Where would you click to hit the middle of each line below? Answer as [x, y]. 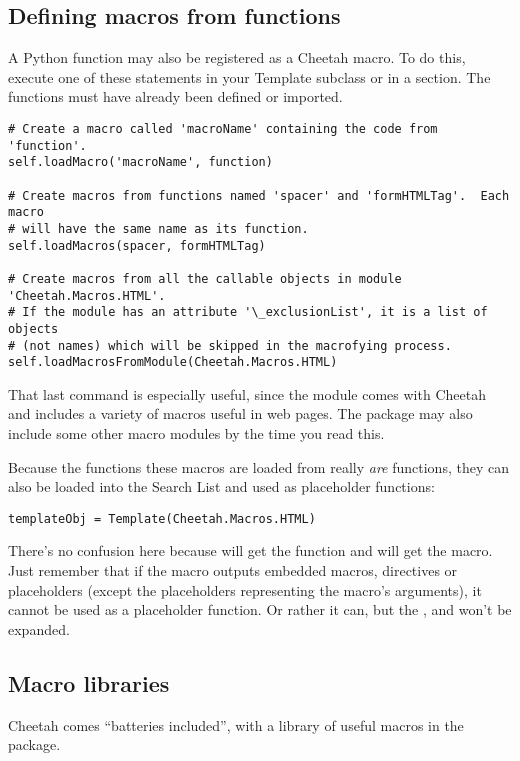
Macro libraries [89, 682]
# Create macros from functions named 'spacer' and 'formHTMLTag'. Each [259, 195]
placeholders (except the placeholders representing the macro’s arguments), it [245, 589]
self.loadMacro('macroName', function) [140, 162]
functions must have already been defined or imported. [175, 96]
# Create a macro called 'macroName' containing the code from [223, 128]
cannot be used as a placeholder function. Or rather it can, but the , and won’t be [260, 609]
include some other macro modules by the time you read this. [196, 433]
